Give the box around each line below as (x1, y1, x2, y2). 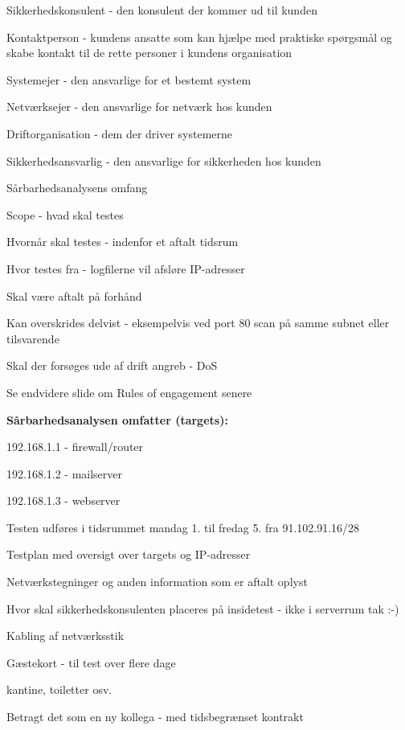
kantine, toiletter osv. (6, 681, 112, 698)
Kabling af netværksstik (6, 627, 125, 644)
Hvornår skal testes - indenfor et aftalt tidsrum (6, 233, 239, 250)
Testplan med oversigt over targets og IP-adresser (6, 546, 251, 563)
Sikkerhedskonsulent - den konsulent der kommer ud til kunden (6, 2, 317, 18)
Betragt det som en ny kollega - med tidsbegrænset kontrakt (6, 708, 304, 725)
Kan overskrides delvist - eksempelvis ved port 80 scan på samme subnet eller (6, 314, 390, 331)
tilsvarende (6, 330, 59, 347)
